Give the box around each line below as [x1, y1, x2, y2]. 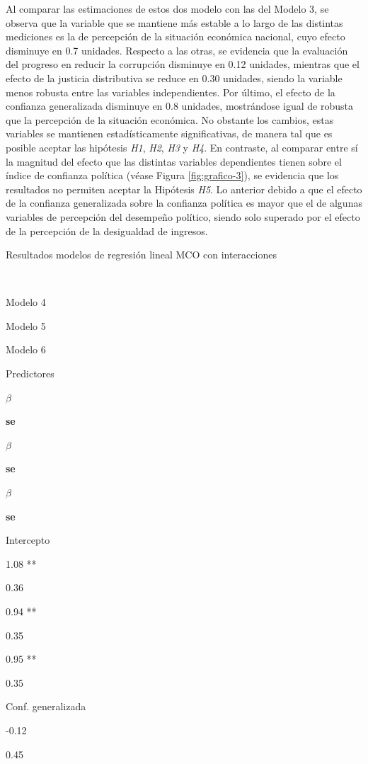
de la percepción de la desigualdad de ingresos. [6, 223, 208, 238]
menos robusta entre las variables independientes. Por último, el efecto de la [6, 84, 335, 99]
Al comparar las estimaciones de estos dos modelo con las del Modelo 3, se [6, 1, 329, 16]
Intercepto [6, 532, 50, 547]
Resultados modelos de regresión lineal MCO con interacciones [6, 247, 277, 262]
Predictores [6, 366, 54, 381]
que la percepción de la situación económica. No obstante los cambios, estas [6, 112, 334, 127]
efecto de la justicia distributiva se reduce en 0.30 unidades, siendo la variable [6, 70, 343, 85]
